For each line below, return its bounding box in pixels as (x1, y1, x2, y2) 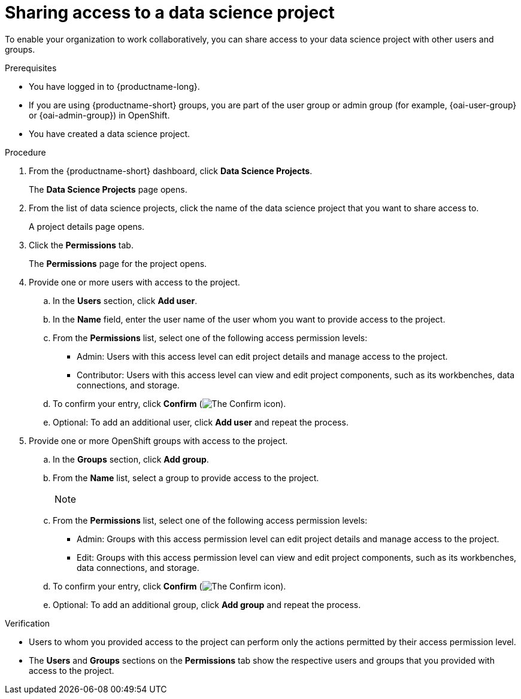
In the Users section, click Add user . (53, 295, 198, 306)
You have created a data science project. (29, 128, 190, 139)
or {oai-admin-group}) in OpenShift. (29, 110, 170, 120)
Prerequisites (5, 62, 57, 73)
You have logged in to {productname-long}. (29, 81, 200, 92)
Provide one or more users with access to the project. (29, 276, 240, 287)
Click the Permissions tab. (29, 239, 134, 250)
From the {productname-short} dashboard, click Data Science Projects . (29, 165, 313, 176)
